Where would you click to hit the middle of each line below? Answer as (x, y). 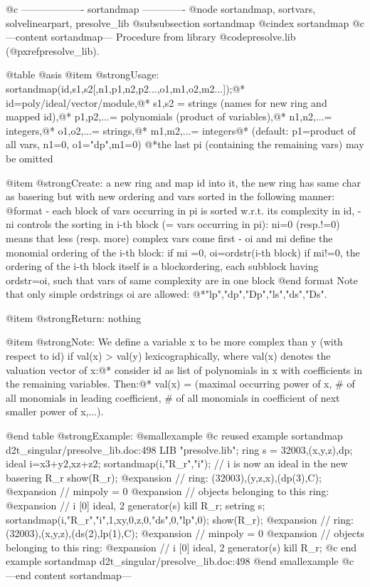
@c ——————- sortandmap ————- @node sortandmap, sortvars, (161, 9)
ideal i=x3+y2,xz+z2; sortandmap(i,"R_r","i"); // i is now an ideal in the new (177, 463)
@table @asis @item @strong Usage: (83, 74)
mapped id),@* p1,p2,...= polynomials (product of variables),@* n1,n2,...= (169, 116)
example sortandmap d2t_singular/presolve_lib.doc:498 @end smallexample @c (180, 561)
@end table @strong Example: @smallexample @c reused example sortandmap (174, 436)
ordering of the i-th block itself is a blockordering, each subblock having (162, 266)
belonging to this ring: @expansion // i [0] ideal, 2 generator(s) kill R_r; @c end (181, 547)
